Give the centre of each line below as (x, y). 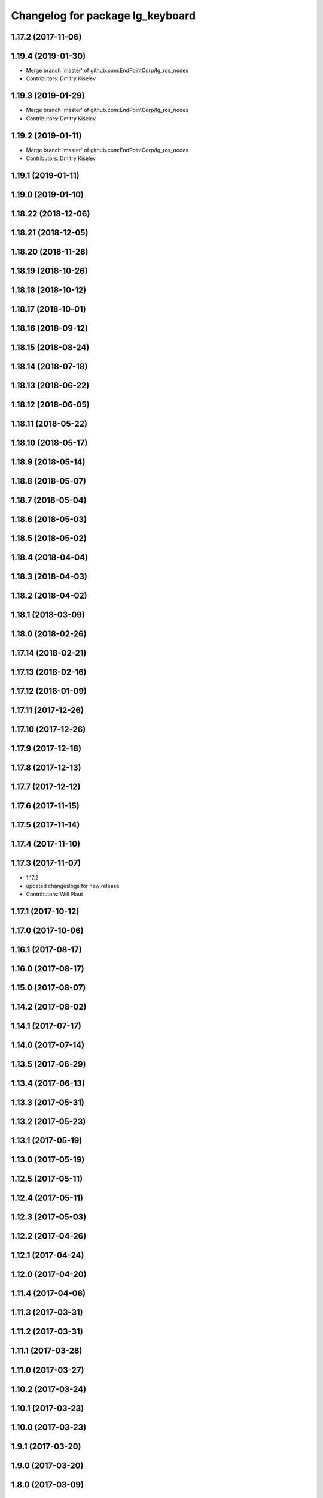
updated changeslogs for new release (73, 886)
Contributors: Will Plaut (54, 894)
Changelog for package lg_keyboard (103, 16)
